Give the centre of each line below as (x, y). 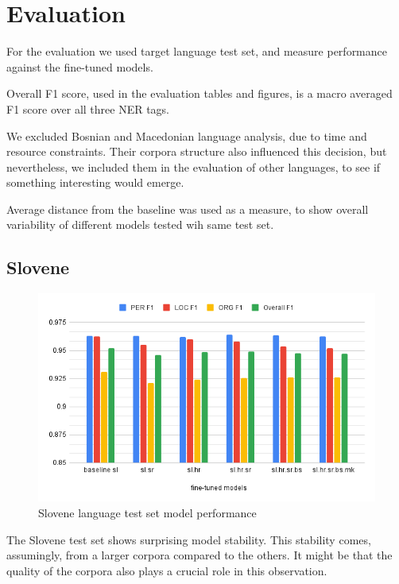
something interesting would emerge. (95, 182)
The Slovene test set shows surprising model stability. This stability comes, (189, 539)
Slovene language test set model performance (147, 513)
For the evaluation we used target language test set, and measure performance (197, 51)
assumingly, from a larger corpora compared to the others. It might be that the (199, 555)
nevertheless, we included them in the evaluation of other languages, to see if (194, 166)
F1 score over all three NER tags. (88, 108)
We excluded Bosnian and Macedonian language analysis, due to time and (187, 135)
